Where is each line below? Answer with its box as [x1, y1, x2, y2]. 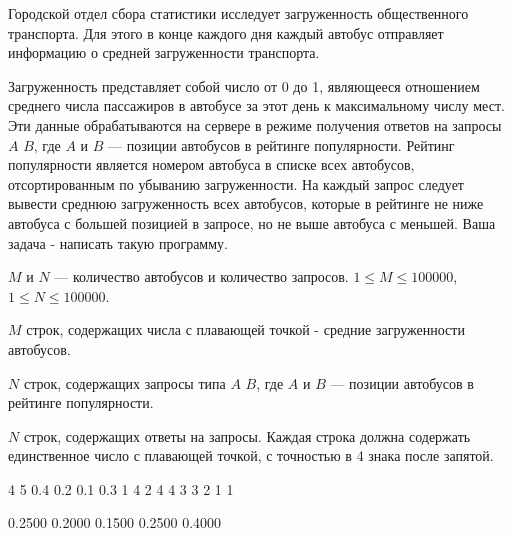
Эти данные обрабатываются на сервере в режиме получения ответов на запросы [8, 114, 502, 135]
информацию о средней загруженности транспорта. [8, 42, 320, 63]
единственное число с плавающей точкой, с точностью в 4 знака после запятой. [8, 445, 494, 466]
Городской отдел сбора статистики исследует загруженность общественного [8, 3, 469, 23]
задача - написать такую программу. [8, 232, 228, 253]
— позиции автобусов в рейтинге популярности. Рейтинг [108, 134, 455, 155]
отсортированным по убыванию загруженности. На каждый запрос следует [8, 173, 464, 194]
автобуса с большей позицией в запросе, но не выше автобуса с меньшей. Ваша [8, 212, 496, 233]
